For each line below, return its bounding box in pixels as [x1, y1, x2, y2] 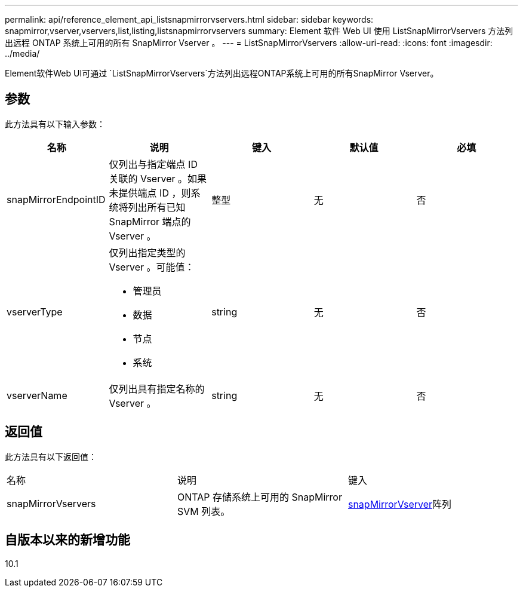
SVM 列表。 [177, 505, 230, 517]
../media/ [5, 48, 40, 59]
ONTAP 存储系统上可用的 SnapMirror [177, 490, 342, 503]
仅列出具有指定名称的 [109, 382, 205, 395]
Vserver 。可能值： [109, 260, 195, 273]
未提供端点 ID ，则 [109, 186, 191, 199]
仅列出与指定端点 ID [109, 158, 198, 170]
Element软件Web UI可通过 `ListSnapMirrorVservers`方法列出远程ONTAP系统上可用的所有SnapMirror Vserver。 [5, 68, 439, 78]
